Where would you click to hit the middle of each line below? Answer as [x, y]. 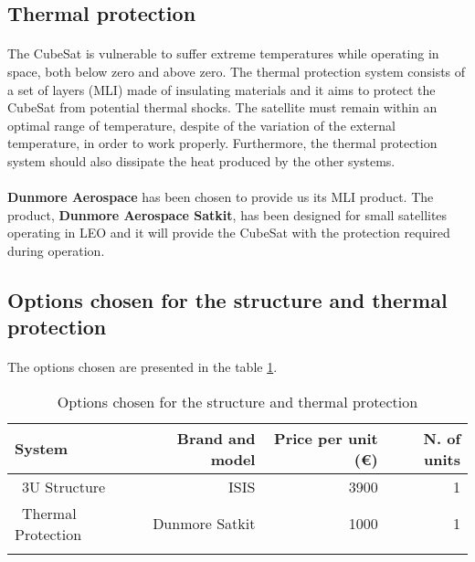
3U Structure [64, 486]
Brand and [216, 438]
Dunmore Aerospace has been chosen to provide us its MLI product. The [221, 197]
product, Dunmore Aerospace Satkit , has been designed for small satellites [227, 214]
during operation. [56, 250]
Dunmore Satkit [204, 524]
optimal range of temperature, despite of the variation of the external [201, 125]
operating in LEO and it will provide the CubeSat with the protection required [229, 233]
